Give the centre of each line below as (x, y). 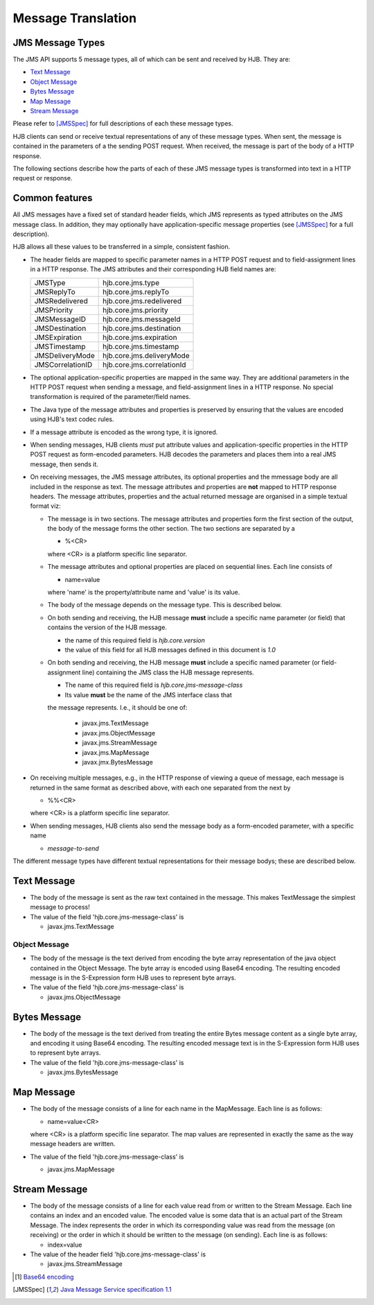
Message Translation (75, 18)
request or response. (43, 178)
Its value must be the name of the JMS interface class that (148, 694)
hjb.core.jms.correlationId (144, 364)
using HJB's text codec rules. (72, 419)
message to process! (60, 907)
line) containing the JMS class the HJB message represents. (168, 672)
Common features (53, 198)
